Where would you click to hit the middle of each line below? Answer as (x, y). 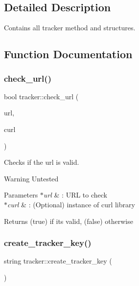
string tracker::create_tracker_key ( (58, 261)
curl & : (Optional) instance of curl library (71, 204)
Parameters (21, 195)
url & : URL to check (75, 195)
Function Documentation (68, 54)
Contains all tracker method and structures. (70, 28)
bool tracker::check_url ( (41, 96)
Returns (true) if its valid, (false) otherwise (69, 221)
